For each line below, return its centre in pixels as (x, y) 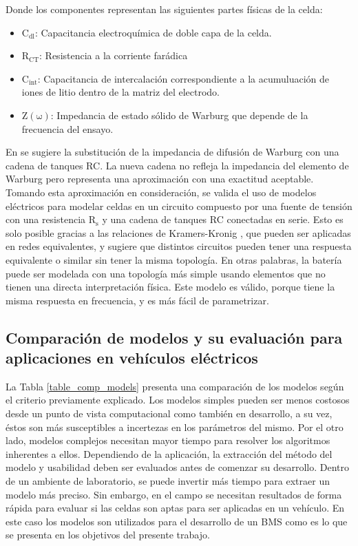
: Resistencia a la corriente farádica (114, 55)
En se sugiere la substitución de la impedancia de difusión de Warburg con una (172, 152)
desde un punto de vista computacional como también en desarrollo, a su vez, (169, 413)
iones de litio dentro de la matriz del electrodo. (120, 92)
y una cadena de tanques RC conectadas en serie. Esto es (223, 219)
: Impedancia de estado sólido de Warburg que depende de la (179, 115)
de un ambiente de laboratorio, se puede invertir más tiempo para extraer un (168, 481)
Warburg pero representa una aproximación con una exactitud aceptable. (160, 179)
